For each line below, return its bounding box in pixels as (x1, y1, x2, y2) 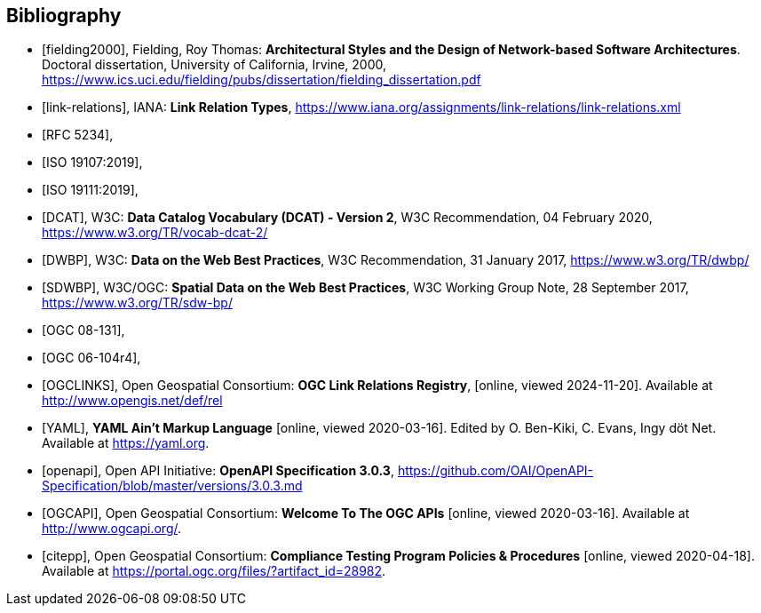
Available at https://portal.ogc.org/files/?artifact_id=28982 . (42, 563, 386, 579)
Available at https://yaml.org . (42, 435, 210, 451)
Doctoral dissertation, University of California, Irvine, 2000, (42, 57, 387, 73)
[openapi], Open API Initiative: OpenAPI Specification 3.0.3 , (42, 463, 394, 479)
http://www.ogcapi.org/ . (42, 521, 182, 537)
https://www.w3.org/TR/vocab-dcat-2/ (42, 225, 268, 241)
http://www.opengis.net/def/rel (42, 393, 223, 409)
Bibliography (6, 4, 122, 27)
